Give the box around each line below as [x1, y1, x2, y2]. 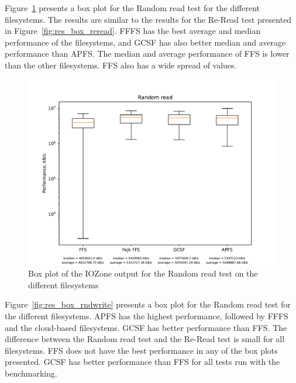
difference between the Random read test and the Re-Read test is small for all [5, 333, 285, 345]
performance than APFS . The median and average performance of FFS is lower [5, 47, 290, 60]
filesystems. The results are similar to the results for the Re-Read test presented [5, 13, 292, 25]
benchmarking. [5, 367, 57, 379]
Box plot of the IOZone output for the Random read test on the [28, 267, 258, 280]
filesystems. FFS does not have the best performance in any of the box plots [5, 344, 278, 356]
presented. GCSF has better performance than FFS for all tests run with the [5, 356, 280, 368]
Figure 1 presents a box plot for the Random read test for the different [5, 2, 260, 13]
